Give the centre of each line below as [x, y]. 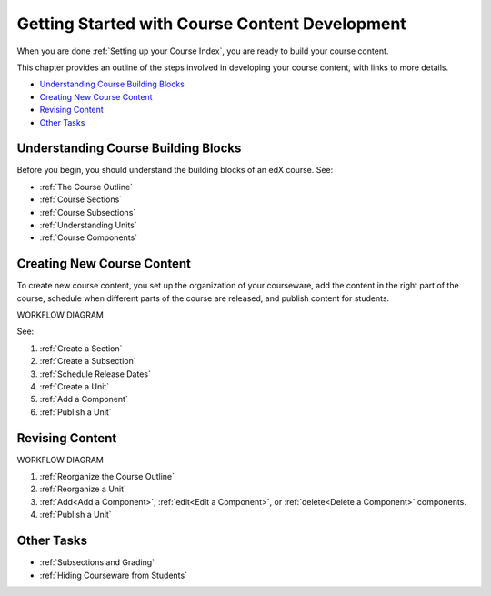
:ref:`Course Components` [89, 237]
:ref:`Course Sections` [81, 199]
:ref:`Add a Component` [84, 399]
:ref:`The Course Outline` [86, 187]
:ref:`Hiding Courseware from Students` [114, 575]
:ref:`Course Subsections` [88, 212]
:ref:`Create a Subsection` [88, 361]
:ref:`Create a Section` [81, 348]
